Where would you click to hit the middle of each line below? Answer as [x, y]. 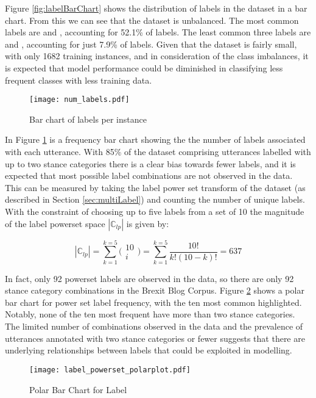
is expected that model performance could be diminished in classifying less [144, 67]
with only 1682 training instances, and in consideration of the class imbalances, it [157, 56]
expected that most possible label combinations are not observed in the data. [149, 175]
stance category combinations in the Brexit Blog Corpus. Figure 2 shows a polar [155, 290]
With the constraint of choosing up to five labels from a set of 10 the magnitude [155, 211]
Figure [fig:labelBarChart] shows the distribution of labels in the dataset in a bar [156, 8]
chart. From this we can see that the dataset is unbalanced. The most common [152, 20]
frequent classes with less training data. [79, 80]
